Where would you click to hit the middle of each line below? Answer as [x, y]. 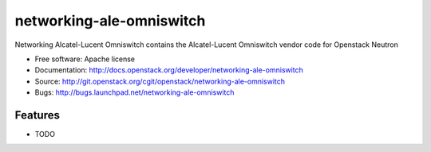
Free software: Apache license [85, 59]
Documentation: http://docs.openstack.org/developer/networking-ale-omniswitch [169, 70]
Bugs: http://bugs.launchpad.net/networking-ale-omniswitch [134, 92]
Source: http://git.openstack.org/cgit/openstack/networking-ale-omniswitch [160, 81]
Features [37, 115]
